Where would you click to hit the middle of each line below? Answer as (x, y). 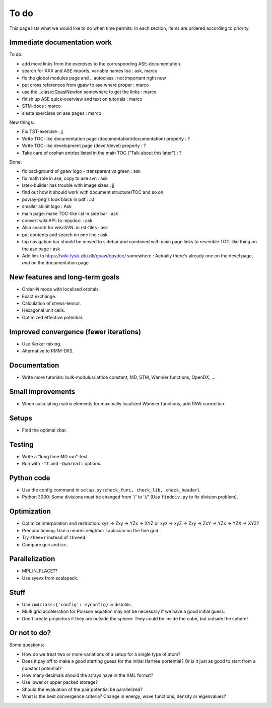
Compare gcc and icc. (45, 544)
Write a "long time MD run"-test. (55, 456)
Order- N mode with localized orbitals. (61, 289)
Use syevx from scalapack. (50, 578)
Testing (21, 444)
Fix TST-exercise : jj (42, 131)
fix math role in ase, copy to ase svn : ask (65, 178)
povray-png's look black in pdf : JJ (58, 199)
